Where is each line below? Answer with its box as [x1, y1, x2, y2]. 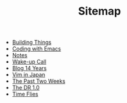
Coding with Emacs [12, 45, 61, 52]
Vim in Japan [12, 71, 46, 79]
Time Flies [12, 90, 38, 98]
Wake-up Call [12, 58, 47, 65]
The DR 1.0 [12, 84, 40, 91]
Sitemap [78, 4, 122, 18]
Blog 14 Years [12, 65, 47, 72]
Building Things [12, 38, 52, 46]
